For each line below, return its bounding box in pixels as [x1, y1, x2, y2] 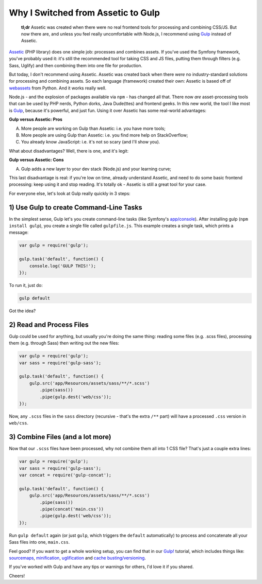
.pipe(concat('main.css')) [39, 506, 104, 512]
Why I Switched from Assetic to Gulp [9, 7, 160, 18]
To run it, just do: [9, 282, 43, 288]
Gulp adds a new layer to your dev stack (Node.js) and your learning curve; [21, 166, 172, 172]
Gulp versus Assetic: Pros [9, 117, 63, 123]
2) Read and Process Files [9, 320, 89, 329]
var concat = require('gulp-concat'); [19, 472, 112, 478]
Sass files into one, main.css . [9, 539, 70, 545]
